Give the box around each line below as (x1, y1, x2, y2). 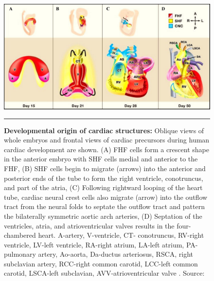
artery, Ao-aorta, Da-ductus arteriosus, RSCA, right (38, 249, 194, 259)
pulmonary (4, 249, 36, 259)
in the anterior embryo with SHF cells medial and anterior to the (4, 154, 198, 164)
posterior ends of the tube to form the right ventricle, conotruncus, (4, 173, 203, 183)
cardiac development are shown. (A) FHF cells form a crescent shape (4, 144, 209, 154)
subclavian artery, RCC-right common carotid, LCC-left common (4, 258, 198, 268)
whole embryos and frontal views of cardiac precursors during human (4, 135, 210, 145)
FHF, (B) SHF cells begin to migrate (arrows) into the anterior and (4, 163, 206, 173)
